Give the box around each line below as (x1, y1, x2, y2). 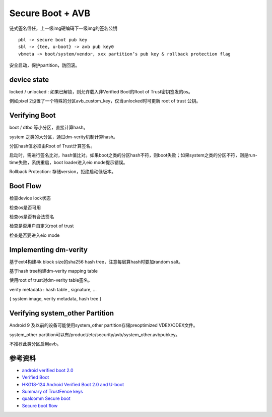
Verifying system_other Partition (9, 309, 114, 318)
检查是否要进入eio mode (9, 232, 60, 238)
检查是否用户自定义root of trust (9, 223, 74, 229)
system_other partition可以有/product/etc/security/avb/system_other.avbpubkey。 (9, 331, 180, 338)
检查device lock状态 (9, 195, 51, 201)
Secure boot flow (22, 402, 58, 408)
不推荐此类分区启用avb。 (9, 341, 61, 347)
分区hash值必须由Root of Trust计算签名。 (9, 143, 95, 149)
